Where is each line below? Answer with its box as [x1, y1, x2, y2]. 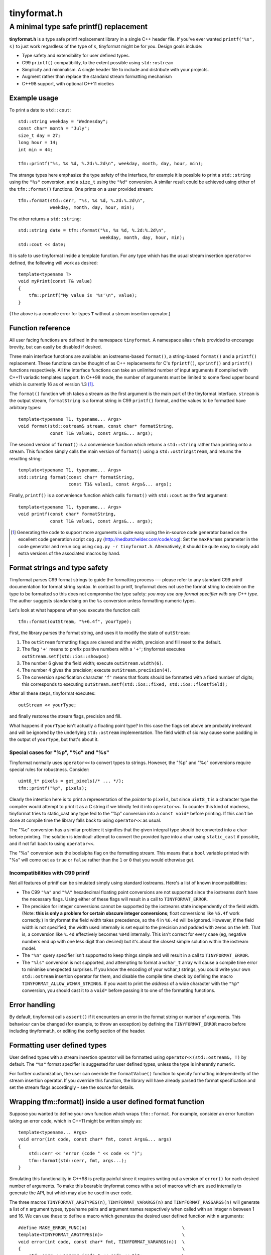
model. [22, 945, 36, 951]
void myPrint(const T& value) [18, 279, 93, 284]
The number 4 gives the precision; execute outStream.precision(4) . [22, 667, 172, 673]
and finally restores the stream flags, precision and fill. [9, 713, 122, 719]
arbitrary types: [9, 405, 42, 411]
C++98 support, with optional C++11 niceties [22, 80, 114, 86]
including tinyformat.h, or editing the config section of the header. [9, 1028, 146, 1034]
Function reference [9, 324, 70, 332]
